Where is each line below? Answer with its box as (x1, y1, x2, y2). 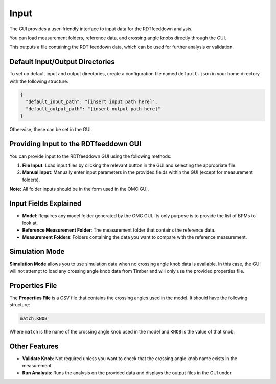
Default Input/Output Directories (9, 58, 115, 66)
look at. (22, 220, 38, 226)
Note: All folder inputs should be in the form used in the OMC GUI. (9, 186, 149, 192)
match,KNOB (20, 315, 48, 321)
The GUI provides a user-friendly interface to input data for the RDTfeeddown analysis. (9, 25, 193, 32)
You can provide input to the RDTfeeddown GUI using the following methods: (9, 153, 172, 159)
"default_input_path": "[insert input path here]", (26, 99, 158, 105)
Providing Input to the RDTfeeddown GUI (9, 139, 142, 148)
